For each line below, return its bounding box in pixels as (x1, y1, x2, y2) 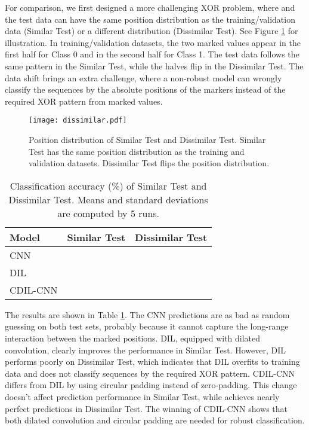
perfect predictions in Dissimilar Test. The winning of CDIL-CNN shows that (5, 402, 288, 414)
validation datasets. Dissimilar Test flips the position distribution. (29, 157, 270, 169)
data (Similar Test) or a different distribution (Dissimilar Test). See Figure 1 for (5, 25, 298, 37)
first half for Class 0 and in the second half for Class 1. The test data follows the (5, 48, 299, 60)
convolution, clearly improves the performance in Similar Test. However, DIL (5, 343, 286, 356)
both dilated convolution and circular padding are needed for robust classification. (5, 414, 305, 426)
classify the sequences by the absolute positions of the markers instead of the (5, 83, 286, 96)
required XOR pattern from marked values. (5, 94, 163, 107)
